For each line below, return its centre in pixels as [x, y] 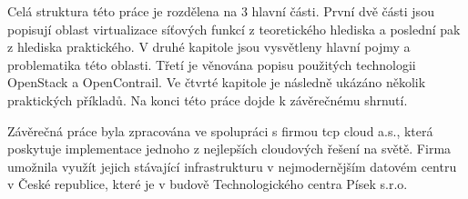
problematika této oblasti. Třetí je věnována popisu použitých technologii [212, 64]
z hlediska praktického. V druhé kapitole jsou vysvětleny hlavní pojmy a [209, 47]
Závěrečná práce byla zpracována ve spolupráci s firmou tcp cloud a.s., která [220, 130]
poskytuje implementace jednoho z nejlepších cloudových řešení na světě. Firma [229, 149]
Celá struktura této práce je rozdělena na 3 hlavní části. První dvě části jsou [221, 11]
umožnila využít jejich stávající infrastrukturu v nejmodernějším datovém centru [232, 166]
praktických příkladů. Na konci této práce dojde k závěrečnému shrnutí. [208, 99]
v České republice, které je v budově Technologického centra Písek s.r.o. [208, 184]
